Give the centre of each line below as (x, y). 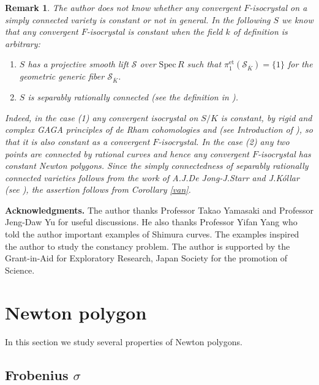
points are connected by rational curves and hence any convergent (127, 153)
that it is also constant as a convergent (77, 141)
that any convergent (42, 32)
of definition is (260, 32)
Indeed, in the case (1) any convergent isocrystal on (102, 117)
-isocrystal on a (278, 7)
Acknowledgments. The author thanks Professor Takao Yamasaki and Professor (159, 210)
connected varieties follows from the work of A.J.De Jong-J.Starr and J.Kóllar (152, 177)
